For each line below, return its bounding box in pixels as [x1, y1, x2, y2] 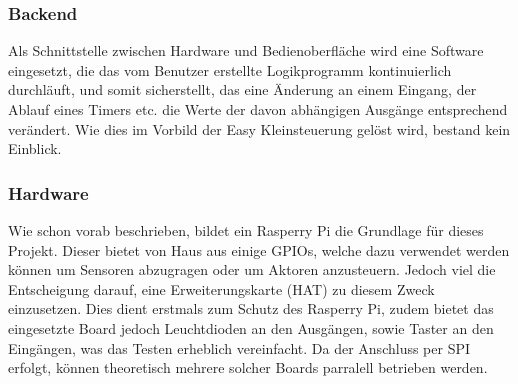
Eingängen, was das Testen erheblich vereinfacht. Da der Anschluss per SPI [8, 337, 471, 358]
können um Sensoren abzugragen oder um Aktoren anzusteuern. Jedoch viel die [8, 259, 496, 280]
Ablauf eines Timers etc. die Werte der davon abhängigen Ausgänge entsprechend [8, 99, 508, 119]
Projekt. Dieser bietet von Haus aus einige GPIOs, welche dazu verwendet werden [8, 239, 510, 260]
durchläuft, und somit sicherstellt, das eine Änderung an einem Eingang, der [8, 79, 477, 100]
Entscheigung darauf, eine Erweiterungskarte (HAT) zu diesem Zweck [8, 278, 435, 299]
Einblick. [8, 138, 62, 159]
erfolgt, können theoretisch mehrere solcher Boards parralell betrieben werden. [8, 357, 488, 378]
